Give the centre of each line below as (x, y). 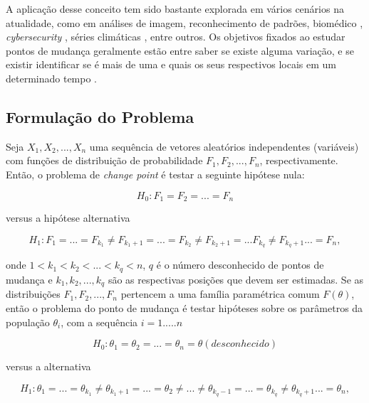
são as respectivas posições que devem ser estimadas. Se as (236, 279)
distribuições (33, 294)
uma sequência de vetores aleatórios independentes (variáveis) (224, 146)
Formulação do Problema (100, 116)
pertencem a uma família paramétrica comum (220, 294)
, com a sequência (99, 322)
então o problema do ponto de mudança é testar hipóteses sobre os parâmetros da (184, 307)
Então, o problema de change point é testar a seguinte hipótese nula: (155, 174)
